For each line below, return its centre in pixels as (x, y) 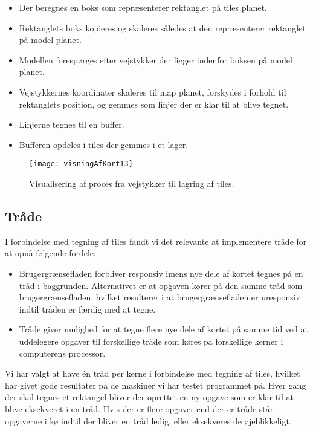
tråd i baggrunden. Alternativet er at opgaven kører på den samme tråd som (161, 285)
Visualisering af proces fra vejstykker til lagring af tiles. (132, 183)
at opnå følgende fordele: (50, 253)
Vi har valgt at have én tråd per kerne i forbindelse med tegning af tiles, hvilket (153, 373)
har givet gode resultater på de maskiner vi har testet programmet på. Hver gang (156, 385)
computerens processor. (62, 353)
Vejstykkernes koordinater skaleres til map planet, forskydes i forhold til (153, 92)
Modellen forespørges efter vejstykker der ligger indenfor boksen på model (156, 60)
